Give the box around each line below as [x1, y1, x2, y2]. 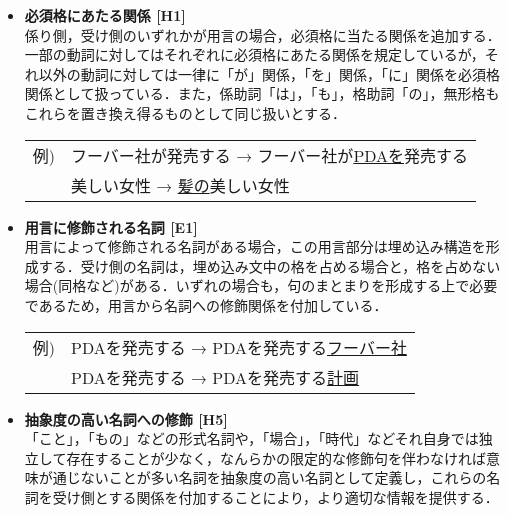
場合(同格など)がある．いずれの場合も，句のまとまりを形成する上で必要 [24, 275, 498, 296]
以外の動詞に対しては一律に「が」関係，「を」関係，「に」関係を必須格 [38, 63, 501, 84]
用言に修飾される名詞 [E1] [24, 216, 198, 237]
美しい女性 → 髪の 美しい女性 [71, 173, 290, 197]
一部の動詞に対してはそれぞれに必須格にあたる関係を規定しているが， [24, 44, 485, 65]
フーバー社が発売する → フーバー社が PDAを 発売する [71, 143, 469, 167]
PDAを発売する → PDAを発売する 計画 [71, 365, 360, 389]
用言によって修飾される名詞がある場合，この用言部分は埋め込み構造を [24, 236, 486, 257]
